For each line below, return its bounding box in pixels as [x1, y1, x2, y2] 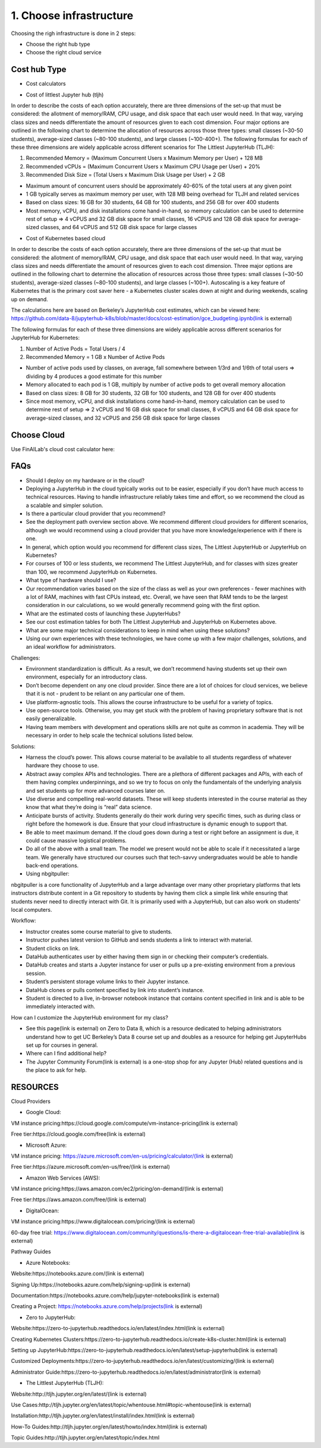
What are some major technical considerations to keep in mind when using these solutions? [26, 627, 250, 634]
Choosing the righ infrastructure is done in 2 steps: [11, 30, 136, 37]
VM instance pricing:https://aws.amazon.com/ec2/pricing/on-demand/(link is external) [11, 1185, 224, 1193]
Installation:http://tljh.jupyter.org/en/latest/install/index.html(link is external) [11, 1412, 196, 1419]
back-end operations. [26, 862, 79, 869]
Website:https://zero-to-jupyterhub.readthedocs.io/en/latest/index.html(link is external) [11, 1325, 225, 1332]
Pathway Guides [11, 1248, 51, 1255]
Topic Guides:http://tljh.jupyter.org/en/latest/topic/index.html [11, 1434, 160, 1441]
